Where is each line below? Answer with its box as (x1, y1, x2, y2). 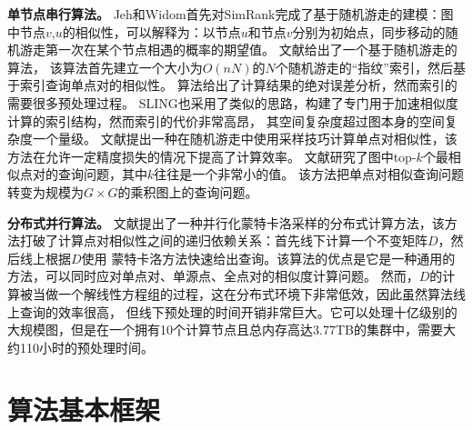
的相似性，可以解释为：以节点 (62, 22, 241, 41)
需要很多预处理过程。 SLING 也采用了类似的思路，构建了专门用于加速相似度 (7, 93, 458, 112)
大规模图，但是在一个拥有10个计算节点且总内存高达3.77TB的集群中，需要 (7, 320, 443, 339)
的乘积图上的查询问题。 (117, 182, 258, 201)
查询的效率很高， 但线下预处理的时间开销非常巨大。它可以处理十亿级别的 (19, 302, 458, 321)
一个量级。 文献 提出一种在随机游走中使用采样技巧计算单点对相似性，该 (32, 129, 458, 148)
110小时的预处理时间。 (19, 337, 154, 356)
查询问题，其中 (57, 165, 147, 184)
